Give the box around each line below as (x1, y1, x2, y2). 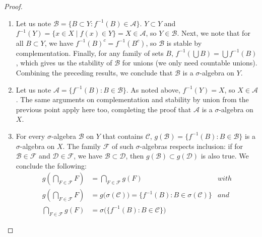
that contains (102, 130, 144, 141)
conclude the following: (16, 160, 87, 171)
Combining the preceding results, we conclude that (16, 67, 173, 77)
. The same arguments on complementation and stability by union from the (16, 94, 249, 105)
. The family (62, 140, 101, 151)
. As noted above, (126, 84, 180, 95)
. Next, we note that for (177, 28, 250, 38)
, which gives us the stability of (16, 57, 112, 68)
